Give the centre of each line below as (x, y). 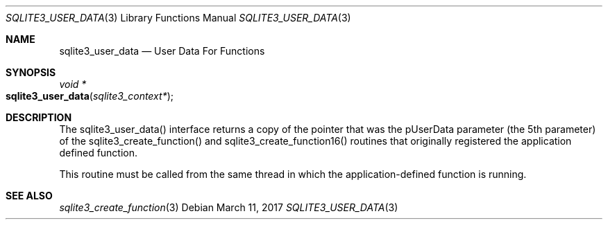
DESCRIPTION (39, 117)
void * (73, 84)
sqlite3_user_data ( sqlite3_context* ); (90, 96)
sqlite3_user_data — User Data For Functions (162, 51)
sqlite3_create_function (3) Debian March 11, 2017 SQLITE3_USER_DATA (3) (229, 207)
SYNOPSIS (31, 72)
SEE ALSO (29, 196)
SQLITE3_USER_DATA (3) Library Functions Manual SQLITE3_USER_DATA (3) (178, 18)
